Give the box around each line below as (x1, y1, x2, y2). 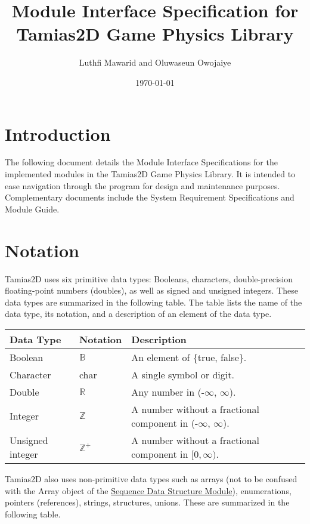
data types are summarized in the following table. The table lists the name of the (5, 295, 302, 308)
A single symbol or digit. (131, 367, 234, 381)
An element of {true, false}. (131, 350, 247, 364)
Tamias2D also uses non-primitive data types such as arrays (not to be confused (5, 472, 297, 485)
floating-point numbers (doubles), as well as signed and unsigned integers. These (5, 284, 298, 297)
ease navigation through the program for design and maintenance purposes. (5, 179, 280, 192)
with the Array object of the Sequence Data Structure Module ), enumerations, (5, 484, 292, 497)
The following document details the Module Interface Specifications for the (5, 156, 278, 168)
